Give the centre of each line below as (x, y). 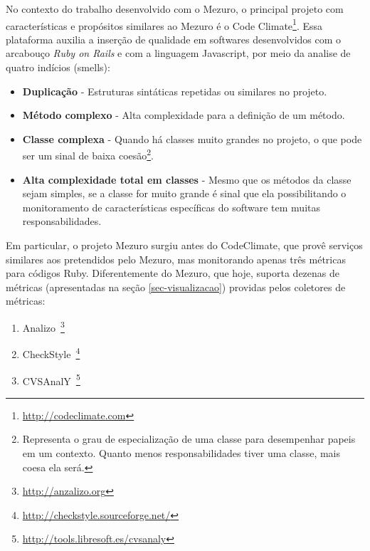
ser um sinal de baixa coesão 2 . (88, 154)
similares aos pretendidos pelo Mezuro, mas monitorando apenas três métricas (176, 259)
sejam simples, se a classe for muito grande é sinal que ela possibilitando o (184, 193)
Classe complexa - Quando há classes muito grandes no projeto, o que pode (192, 138)
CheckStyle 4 (51, 353)
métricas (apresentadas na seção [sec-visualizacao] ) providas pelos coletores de (176, 287)
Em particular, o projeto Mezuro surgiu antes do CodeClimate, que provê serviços (184, 245)
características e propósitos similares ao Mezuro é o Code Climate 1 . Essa (164, 24)
